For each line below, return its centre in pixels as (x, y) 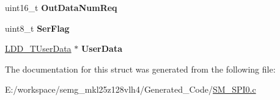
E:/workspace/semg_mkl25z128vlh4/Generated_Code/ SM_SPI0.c (131, 89)
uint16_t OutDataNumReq (61, 7)
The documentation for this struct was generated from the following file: (140, 69)
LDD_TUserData (38, 48)
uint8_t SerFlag (37, 28)
